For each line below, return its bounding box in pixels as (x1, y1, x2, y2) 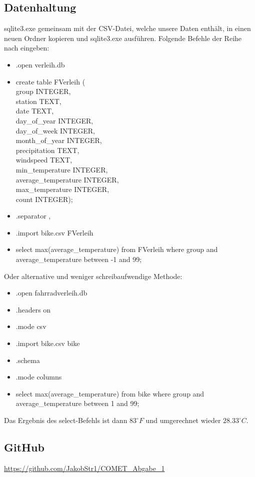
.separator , (15, 210, 51, 221)
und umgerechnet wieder (145, 415, 221, 425)
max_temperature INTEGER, (15, 184, 109, 194)
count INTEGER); (15, 193, 73, 204)
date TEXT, (15, 105, 54, 116)
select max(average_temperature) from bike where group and (15, 388, 204, 398)
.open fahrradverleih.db (15, 287, 87, 298)
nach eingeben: (4, 42, 49, 53)
